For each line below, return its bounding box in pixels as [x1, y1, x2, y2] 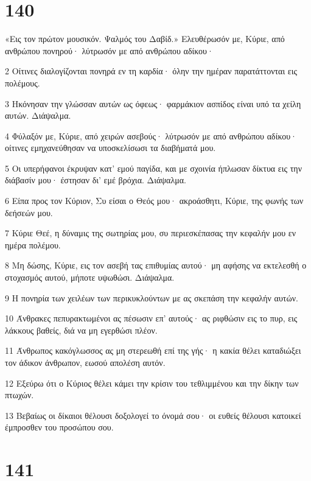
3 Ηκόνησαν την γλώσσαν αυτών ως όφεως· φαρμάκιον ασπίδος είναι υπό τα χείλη [5, 97, 301, 110]
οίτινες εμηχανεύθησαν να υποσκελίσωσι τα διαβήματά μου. [5, 141, 216, 154]
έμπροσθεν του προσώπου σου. [5, 421, 114, 434]
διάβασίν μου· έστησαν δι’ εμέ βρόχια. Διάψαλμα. [5, 174, 186, 186]
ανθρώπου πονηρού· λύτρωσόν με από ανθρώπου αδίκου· [5, 44, 214, 57]
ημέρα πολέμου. [5, 238, 61, 251]
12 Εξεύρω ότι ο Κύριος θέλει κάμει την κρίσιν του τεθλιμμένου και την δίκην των [5, 376, 299, 389]
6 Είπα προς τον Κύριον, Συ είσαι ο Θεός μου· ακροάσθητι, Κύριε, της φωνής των [5, 194, 304, 207]
